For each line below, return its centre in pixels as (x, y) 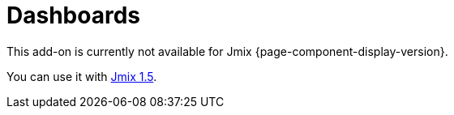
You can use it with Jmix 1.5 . (82, 76)
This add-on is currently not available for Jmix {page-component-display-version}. (227, 51)
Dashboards (73, 15)
